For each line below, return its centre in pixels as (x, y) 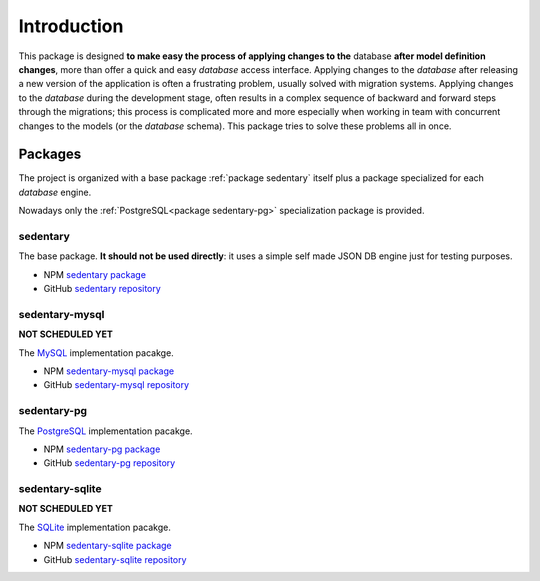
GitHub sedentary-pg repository (109, 463)
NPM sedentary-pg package (102, 449)
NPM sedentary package (95, 274)
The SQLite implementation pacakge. (95, 527)
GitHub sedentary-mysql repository (116, 385)
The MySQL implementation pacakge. (96, 352)
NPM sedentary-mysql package (109, 371)
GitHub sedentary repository (102, 289)
